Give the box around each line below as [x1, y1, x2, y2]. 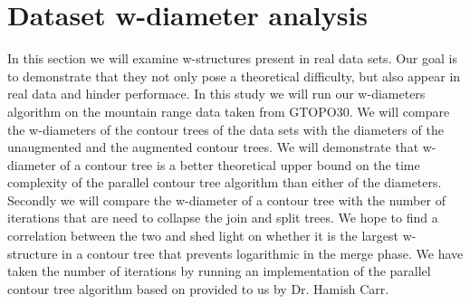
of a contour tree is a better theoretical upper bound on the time [60, 155, 420, 174]
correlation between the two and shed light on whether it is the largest [7, 226, 399, 245]
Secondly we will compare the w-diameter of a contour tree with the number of [7, 190, 446, 209]
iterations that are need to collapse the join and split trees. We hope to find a [7, 208, 438, 227]
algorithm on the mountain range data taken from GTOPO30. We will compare [7, 101, 450, 120]
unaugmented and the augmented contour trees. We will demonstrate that [7, 138, 419, 157]
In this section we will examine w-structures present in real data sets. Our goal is [7, 49, 457, 68]
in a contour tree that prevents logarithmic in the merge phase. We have [62, 243, 464, 262]
